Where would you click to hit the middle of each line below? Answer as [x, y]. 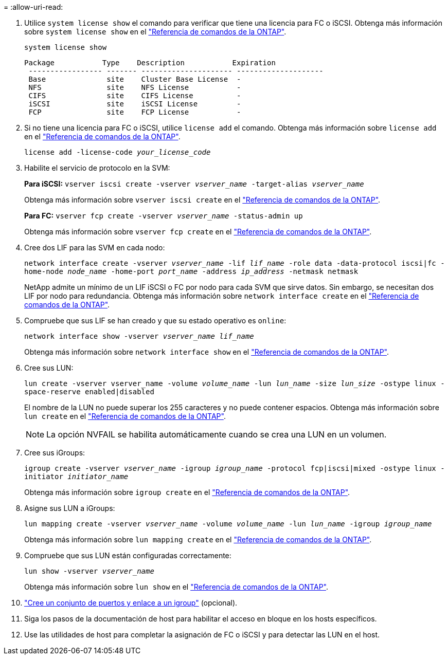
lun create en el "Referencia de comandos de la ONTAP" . [125, 416]
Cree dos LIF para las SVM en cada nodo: [95, 248]
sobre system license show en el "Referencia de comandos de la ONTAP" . [155, 32]
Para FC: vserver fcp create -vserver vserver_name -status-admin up [164, 216]
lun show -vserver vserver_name [89, 571]
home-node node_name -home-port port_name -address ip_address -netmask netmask [191, 271]
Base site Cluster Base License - [135, 79]
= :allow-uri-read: [33, 7]
